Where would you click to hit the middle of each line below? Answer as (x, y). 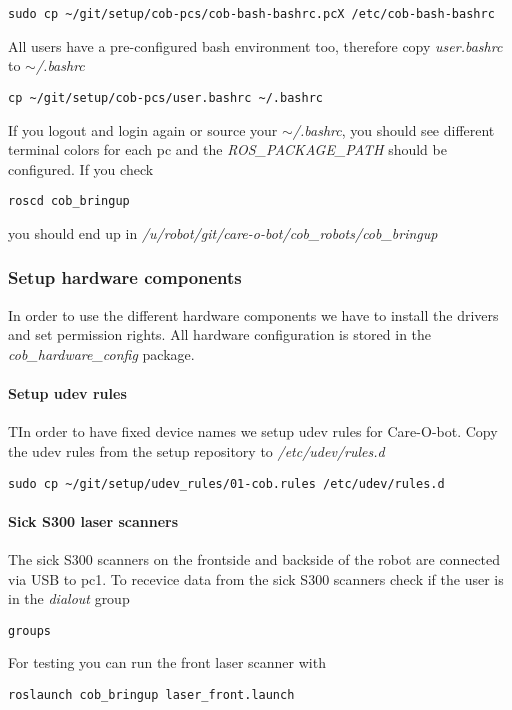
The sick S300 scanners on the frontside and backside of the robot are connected (254, 558)
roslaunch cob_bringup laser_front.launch (151, 695)
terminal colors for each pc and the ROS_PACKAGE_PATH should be (227, 149)
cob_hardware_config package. (101, 353)
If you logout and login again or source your (143, 129)
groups (29, 630)
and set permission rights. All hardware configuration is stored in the (220, 334)
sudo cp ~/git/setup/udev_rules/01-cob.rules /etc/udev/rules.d (226, 483)
